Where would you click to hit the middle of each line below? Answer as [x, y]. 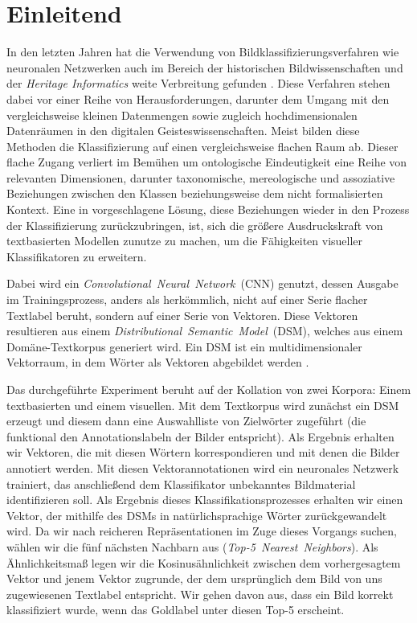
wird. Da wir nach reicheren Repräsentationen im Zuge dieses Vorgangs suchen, [202, 531]
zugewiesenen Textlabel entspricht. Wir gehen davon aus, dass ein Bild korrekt [200, 594]
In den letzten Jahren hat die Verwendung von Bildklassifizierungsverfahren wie [203, 52]
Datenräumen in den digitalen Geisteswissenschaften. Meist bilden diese [183, 131]
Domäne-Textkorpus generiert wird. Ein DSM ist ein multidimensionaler [184, 346]
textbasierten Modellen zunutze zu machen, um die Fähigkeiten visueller [185, 241]
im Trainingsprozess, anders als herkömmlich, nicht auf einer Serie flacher [187, 299]
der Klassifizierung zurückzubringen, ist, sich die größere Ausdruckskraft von [195, 225]
